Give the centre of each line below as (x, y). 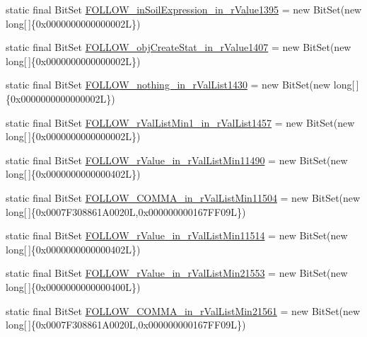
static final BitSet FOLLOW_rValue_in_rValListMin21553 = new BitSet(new (177, 273)
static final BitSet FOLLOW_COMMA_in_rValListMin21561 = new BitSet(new (183, 310)
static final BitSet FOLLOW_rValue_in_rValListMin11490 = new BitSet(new (177, 160)
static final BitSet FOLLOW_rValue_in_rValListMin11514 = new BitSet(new (177, 235)
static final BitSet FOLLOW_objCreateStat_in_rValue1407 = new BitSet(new (179, 47)
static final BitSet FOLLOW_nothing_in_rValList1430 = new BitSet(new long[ (180, 85)
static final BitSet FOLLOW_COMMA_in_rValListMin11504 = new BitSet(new (183, 197)
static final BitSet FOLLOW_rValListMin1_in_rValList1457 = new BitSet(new (180, 122)
